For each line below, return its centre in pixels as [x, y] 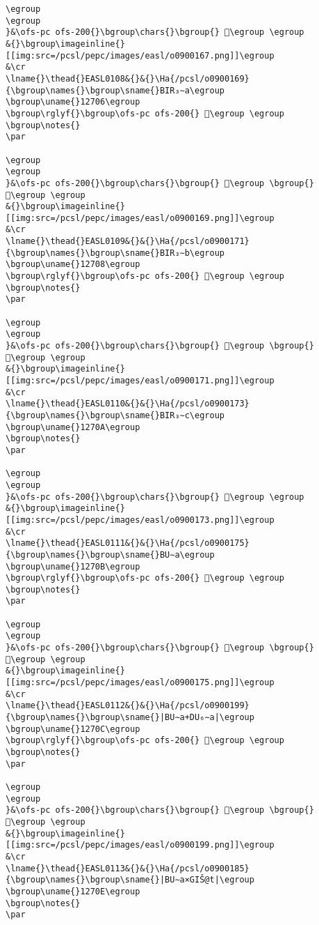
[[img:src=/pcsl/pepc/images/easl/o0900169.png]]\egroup [140, 218]
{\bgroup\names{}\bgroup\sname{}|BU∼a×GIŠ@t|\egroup [130, 880]
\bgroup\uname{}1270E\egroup [73, 891]
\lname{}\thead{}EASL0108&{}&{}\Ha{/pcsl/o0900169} [128, 78]
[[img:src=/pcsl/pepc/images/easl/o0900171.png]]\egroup [140, 381]
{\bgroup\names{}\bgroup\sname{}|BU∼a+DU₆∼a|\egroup [130, 718]
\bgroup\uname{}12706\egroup [73, 102]
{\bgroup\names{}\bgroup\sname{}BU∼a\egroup [110, 555]
